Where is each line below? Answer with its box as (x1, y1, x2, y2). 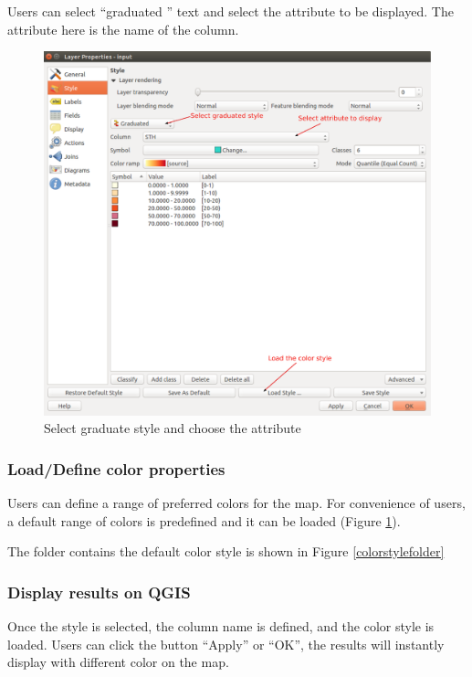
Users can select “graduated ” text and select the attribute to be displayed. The (7, 2, 454, 20)
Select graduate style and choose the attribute (44, 418, 301, 438)
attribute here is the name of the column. (7, 19, 239, 38)
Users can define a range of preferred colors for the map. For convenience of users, (7, 492, 466, 512)
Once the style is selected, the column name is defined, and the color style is (7, 616, 435, 635)
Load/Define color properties (7, 457, 226, 480)
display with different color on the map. (7, 652, 229, 672)
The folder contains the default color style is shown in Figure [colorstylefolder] (7, 542, 445, 561)
